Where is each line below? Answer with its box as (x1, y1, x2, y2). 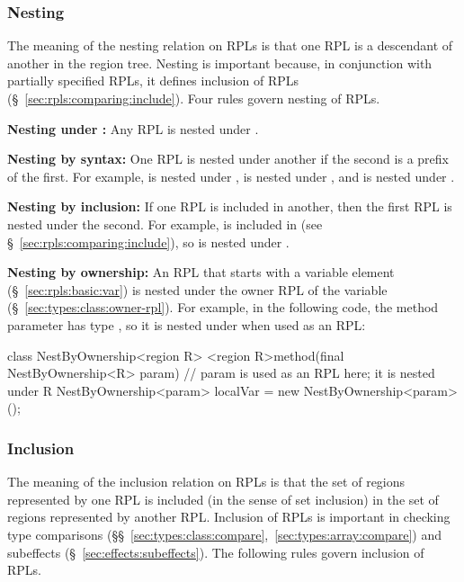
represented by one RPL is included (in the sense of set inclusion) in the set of (7, 489, 439, 508)
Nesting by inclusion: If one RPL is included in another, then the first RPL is (7, 197, 452, 216)
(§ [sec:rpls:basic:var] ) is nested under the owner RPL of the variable (7, 280, 388, 299)
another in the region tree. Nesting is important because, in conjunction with (7, 53, 433, 72)
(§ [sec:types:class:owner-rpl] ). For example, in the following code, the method (7, 298, 439, 317)
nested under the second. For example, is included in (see (7, 214, 323, 233)
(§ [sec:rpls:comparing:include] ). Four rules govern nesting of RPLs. (7, 89, 380, 107)
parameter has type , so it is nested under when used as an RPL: (7, 315, 366, 334)
